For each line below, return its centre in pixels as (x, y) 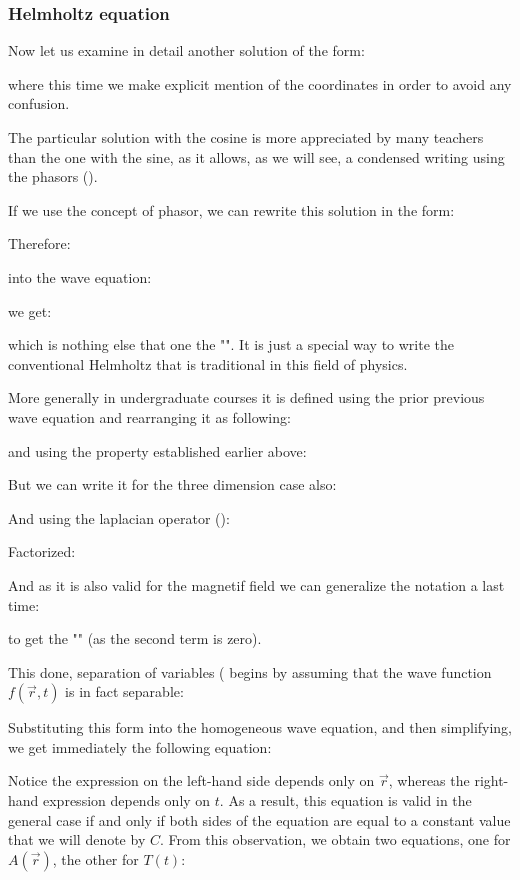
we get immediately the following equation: (140, 746)
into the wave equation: (80, 276)
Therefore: (39, 243)
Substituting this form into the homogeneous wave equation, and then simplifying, (260, 727)
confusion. (39, 103)
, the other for (95, 858)
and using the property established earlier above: (157, 450)
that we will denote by (77, 839)
